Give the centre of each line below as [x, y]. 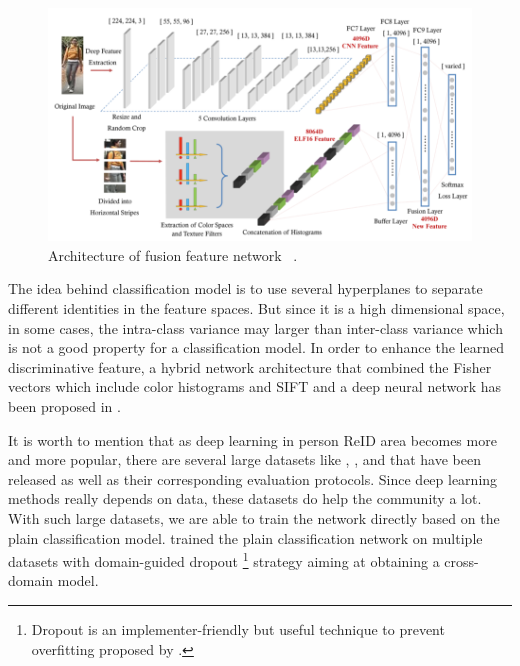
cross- [461, 560]
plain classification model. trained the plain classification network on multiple [245, 537]
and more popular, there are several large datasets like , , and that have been [244, 459]
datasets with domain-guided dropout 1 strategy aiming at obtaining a [224, 559]
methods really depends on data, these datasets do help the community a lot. [245, 498]
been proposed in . [64, 406]
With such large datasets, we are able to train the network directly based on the [254, 518]
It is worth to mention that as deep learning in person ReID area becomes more [252, 439]
